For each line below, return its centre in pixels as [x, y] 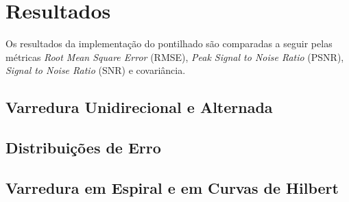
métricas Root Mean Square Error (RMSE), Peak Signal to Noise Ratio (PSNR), [175, 56]
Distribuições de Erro [83, 148]
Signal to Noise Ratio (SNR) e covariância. [96, 70]
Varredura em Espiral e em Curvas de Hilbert [172, 187]
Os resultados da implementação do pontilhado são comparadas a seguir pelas [169, 43]
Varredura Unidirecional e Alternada [139, 107]
